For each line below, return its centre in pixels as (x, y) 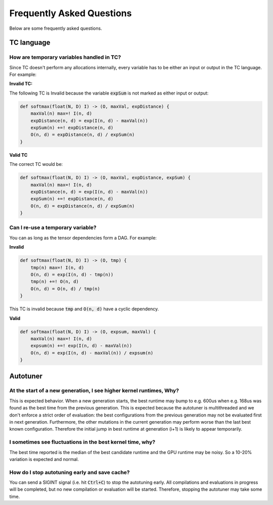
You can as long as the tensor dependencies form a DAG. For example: (83, 238)
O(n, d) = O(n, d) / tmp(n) (65, 289)
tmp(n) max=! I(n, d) (57, 267)
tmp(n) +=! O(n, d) (55, 282)
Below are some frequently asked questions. (56, 28)
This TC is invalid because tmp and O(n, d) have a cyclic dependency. (84, 309)
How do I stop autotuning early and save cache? (70, 472)
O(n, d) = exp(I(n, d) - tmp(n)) (72, 275)
